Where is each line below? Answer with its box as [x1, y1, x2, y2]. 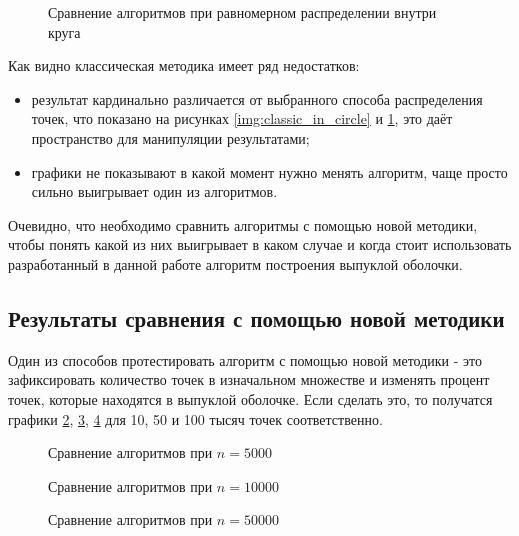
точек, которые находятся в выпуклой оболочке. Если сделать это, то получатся [8, 388, 493, 409]
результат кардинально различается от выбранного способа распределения [31, 88, 483, 109]
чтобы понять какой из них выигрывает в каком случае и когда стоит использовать [8, 234, 512, 255]
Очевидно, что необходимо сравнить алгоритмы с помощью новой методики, [8, 214, 478, 235]
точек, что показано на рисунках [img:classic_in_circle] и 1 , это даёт [31, 108, 453, 129]
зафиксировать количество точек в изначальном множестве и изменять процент [8, 369, 490, 390]
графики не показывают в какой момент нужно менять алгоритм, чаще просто [31, 161, 508, 182]
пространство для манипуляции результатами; [31, 127, 310, 148]
